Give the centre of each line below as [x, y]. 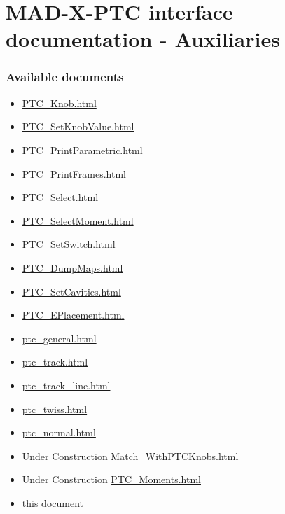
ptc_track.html [55, 362]
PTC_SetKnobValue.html [78, 126]
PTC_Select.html [60, 197]
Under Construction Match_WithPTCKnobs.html [130, 456]
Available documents [65, 77]
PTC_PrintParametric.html [82, 150]
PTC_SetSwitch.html [69, 244]
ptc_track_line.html [66, 385]
